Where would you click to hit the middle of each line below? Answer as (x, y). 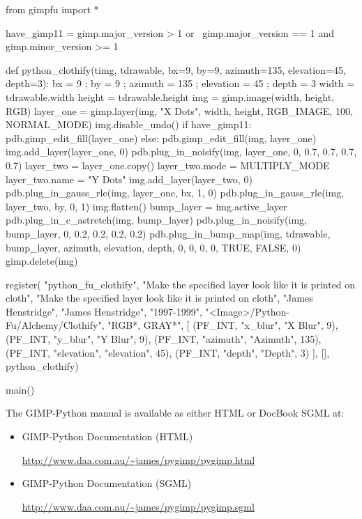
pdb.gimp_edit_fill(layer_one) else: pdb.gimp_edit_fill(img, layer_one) (161, 138)
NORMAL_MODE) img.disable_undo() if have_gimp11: (129, 124)
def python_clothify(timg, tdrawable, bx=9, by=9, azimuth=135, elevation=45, (176, 69)
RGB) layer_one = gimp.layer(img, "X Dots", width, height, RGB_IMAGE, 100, (179, 110)
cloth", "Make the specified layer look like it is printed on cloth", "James (159, 298)
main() (20, 389)
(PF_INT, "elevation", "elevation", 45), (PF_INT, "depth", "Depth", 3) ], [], (168, 352)
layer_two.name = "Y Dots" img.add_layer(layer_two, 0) (129, 179)
